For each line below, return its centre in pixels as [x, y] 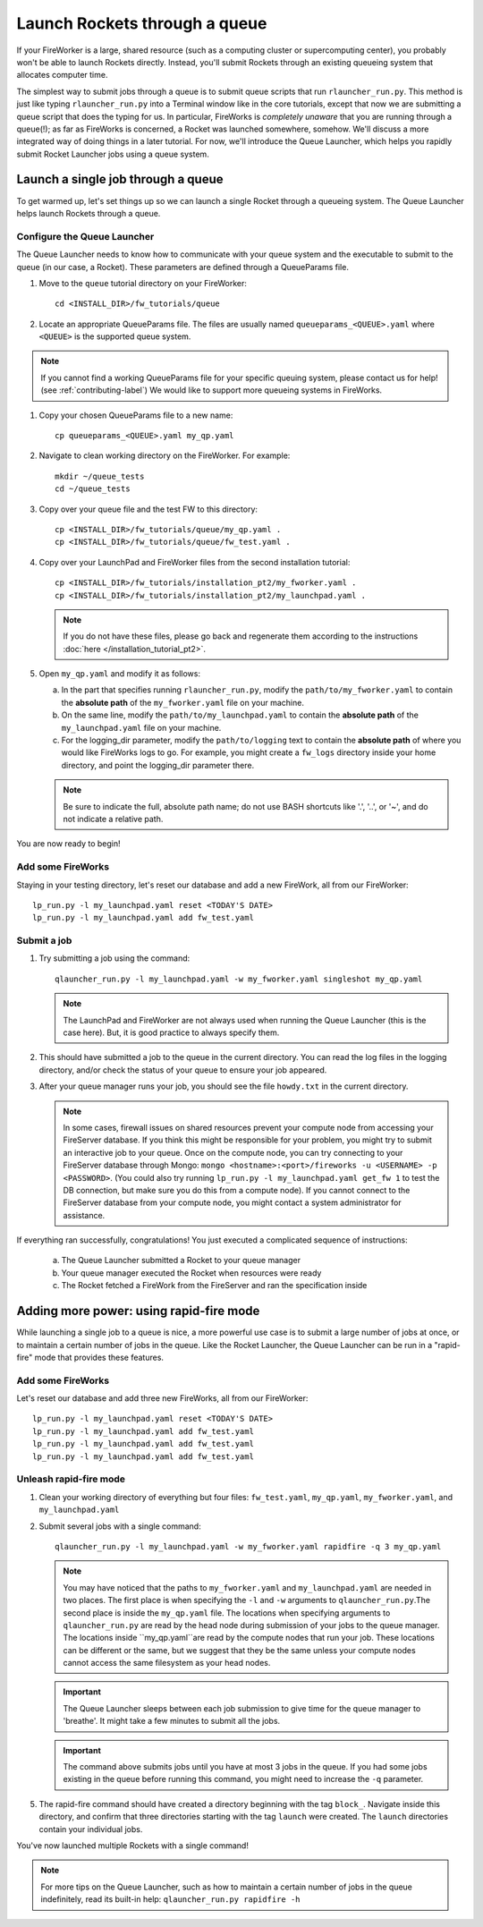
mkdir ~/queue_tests [100, 476]
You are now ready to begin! [68, 844]
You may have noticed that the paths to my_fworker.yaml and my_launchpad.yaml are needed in [247, 1587]
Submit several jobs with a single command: [120, 1526]
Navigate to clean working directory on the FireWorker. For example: [165, 455]
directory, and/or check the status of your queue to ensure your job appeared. [183, 1070]
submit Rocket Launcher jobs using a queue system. [113, 154]
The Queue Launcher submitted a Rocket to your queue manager [181, 1261]
